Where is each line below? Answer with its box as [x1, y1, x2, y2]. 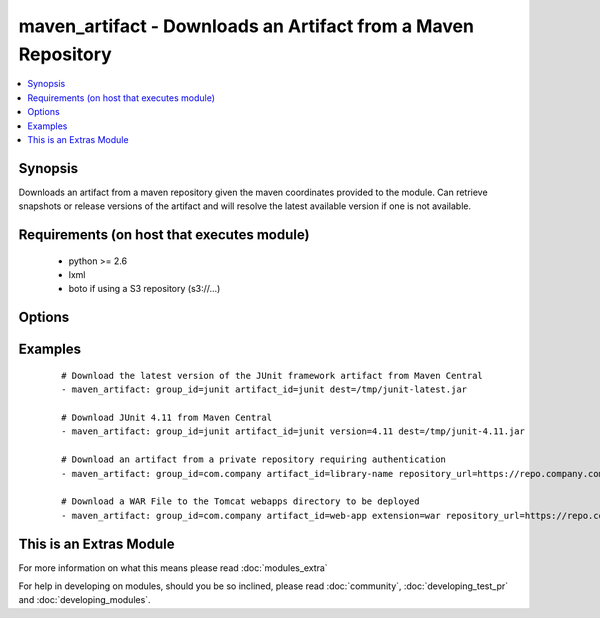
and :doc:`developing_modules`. [18, 594, 151, 606]
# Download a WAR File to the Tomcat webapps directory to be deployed [61, 496, 420, 507]
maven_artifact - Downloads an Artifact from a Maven [18, 15, 475, 37]
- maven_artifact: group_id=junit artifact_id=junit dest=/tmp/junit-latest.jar [61, 384, 468, 395]
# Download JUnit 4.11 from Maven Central [61, 411, 273, 423]
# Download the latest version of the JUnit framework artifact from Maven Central [61, 370, 484, 381]
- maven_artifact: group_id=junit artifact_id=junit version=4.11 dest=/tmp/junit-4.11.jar [61, 426, 525, 437]
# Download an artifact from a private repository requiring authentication [61, 454, 447, 465]
